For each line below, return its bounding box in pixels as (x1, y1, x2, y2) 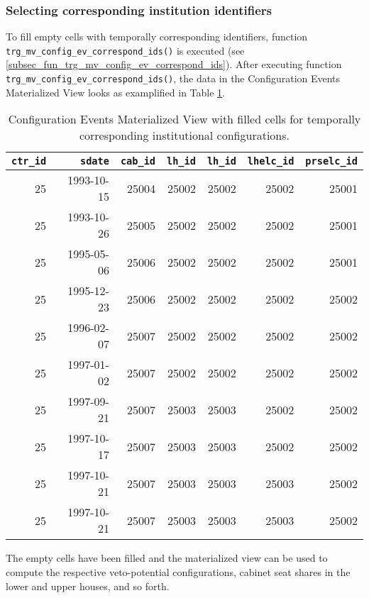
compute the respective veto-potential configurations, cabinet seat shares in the (6, 564, 351, 579)
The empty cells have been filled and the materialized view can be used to (6, 550, 328, 565)
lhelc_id (247, 155, 294, 167)
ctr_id (11, 155, 47, 167)
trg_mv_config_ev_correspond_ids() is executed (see (6, 43, 245, 57)
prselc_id (305, 155, 358, 167)
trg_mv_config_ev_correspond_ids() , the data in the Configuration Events (6, 71, 341, 86)
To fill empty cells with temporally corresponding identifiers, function (6, 29, 308, 44)
